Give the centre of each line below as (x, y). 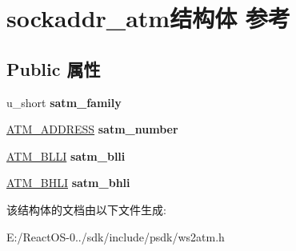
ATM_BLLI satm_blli (66, 155)
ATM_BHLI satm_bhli (68, 183)
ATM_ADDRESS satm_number (92, 129)
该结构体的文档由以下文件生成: (86, 209)
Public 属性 (54, 68)
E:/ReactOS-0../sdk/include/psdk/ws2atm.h (116, 236)
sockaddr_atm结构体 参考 (148, 18)
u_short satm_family (64, 102)
